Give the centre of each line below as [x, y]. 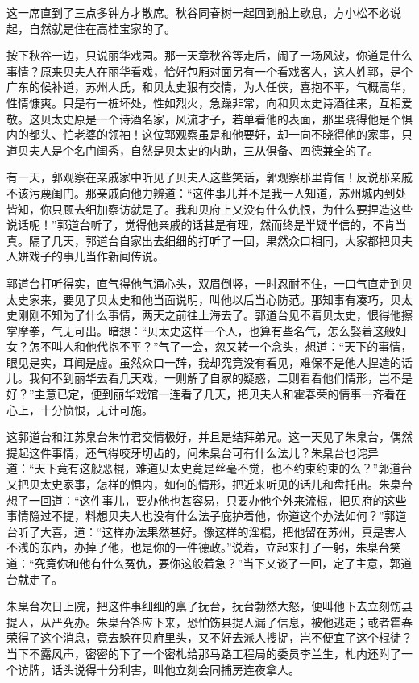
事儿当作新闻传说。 [113, 256]
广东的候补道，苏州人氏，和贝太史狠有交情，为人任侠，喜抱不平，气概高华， [209, 87]
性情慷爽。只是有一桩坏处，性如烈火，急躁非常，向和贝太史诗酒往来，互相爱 [209, 102]
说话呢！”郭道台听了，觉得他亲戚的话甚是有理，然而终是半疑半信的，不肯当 [207, 225]
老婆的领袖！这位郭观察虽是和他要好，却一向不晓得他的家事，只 [243, 134]
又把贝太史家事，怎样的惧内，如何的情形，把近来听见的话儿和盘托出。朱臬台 [209, 484]
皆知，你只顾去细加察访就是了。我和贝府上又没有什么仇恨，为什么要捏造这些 [209, 208]
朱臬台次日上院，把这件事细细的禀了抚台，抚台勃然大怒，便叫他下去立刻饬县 [209, 606]
